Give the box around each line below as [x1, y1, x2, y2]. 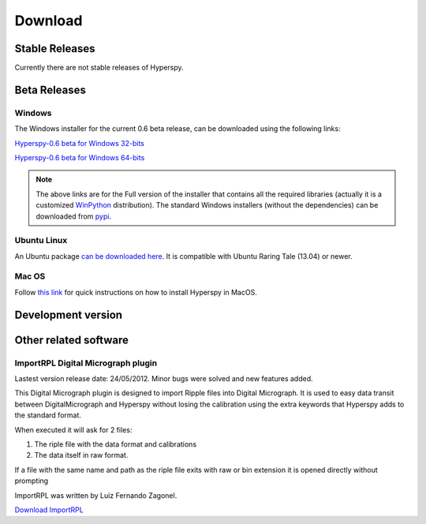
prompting [14, 476, 49, 485]
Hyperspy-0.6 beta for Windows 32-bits [14, 138, 145, 148]
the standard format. [14, 410, 82, 420]
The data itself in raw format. [34, 451, 129, 460]
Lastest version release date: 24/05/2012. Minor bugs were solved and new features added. [14, 374, 313, 384]
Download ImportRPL [14, 505, 84, 515]
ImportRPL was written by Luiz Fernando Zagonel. [14, 490, 177, 500]
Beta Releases [14, 83, 87, 96]
